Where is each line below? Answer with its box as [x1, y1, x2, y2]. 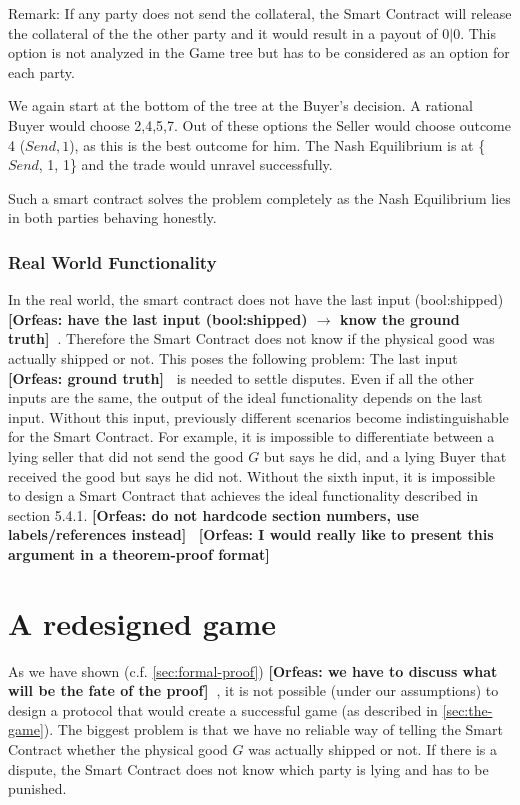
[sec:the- [442, 699, 493, 720]
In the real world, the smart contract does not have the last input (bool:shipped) [8, 289, 504, 310]
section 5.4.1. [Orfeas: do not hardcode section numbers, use [8, 504, 419, 525]
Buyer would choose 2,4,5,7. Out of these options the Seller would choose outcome [8, 114, 511, 135]
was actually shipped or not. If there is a [248, 738, 498, 759]
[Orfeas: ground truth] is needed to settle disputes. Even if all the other [8, 367, 474, 388]
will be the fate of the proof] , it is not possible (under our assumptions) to [8, 680, 499, 701]
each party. [8, 61, 75, 82]
